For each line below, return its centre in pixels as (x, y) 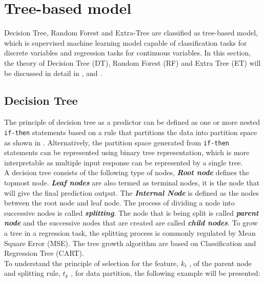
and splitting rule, (32, 273)
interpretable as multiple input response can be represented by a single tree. (124, 162)
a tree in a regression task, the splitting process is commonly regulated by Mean (130, 232)
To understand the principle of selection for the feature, (91, 263)
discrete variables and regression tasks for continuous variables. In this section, (128, 53)
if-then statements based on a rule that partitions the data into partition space (131, 132)
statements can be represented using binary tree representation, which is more (127, 152)
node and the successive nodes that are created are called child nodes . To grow (131, 223)
